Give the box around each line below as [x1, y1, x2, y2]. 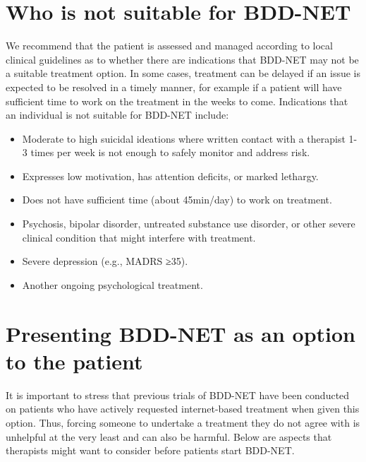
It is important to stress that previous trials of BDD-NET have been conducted [6, 387, 350, 402]
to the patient [6, 346, 143, 375]
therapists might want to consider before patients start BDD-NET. [6, 443, 295, 458]
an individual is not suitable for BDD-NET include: [6, 107, 229, 122]
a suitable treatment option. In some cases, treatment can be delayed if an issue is [6, 66, 360, 81]
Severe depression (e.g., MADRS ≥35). [22, 254, 188, 268]
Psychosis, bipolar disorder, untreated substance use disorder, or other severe [22, 216, 355, 231]
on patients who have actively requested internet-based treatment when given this [6, 401, 360, 416]
